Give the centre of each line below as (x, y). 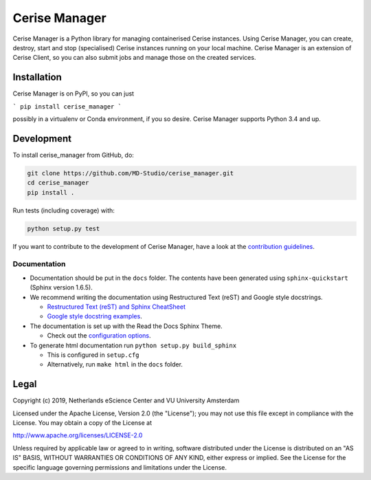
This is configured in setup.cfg (93, 355)
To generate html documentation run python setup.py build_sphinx (133, 345)
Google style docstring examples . (94, 316)
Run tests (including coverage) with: (64, 210)
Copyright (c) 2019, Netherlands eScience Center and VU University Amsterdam (126, 401)
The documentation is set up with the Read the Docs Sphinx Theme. (126, 326)
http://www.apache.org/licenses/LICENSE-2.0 (78, 435)
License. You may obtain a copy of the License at (82, 422)
